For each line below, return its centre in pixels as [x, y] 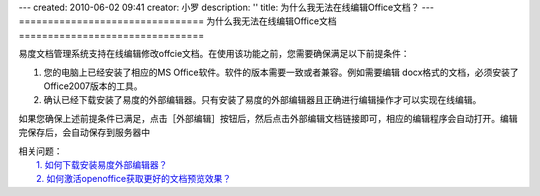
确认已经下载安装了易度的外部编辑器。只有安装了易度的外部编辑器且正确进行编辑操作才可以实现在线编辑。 [262, 100]
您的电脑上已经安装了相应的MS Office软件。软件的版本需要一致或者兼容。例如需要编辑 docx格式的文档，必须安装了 [281, 72]
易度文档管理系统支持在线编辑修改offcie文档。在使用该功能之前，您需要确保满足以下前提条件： [214, 54]
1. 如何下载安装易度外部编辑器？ [102, 164]
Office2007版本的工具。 [93, 86]
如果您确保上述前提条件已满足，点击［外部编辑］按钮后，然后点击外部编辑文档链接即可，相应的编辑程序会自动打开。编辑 [268, 118]
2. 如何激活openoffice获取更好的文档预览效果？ [134, 179]
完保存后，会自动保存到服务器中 [84, 132]
